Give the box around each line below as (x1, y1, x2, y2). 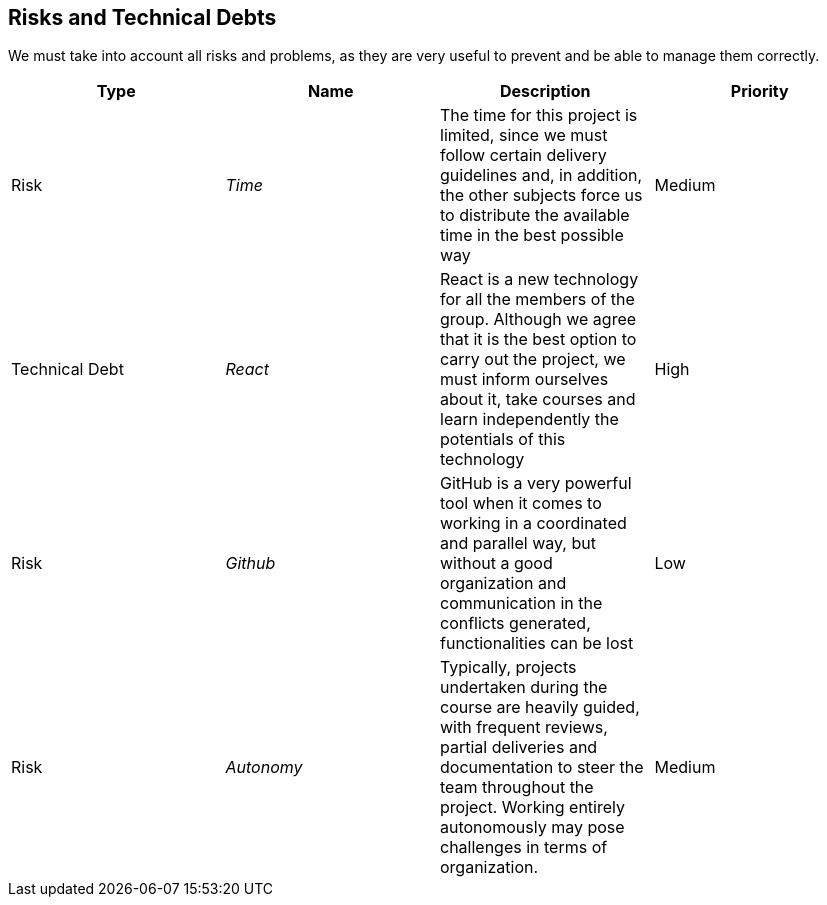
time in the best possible (440, 225, 624, 246)
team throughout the (440, 777, 594, 798)
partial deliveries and (440, 737, 598, 758)
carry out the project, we (440, 349, 626, 370)
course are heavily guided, (440, 697, 640, 718)
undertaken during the (440, 677, 608, 698)
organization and (440, 573, 567, 594)
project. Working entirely (440, 797, 625, 818)
